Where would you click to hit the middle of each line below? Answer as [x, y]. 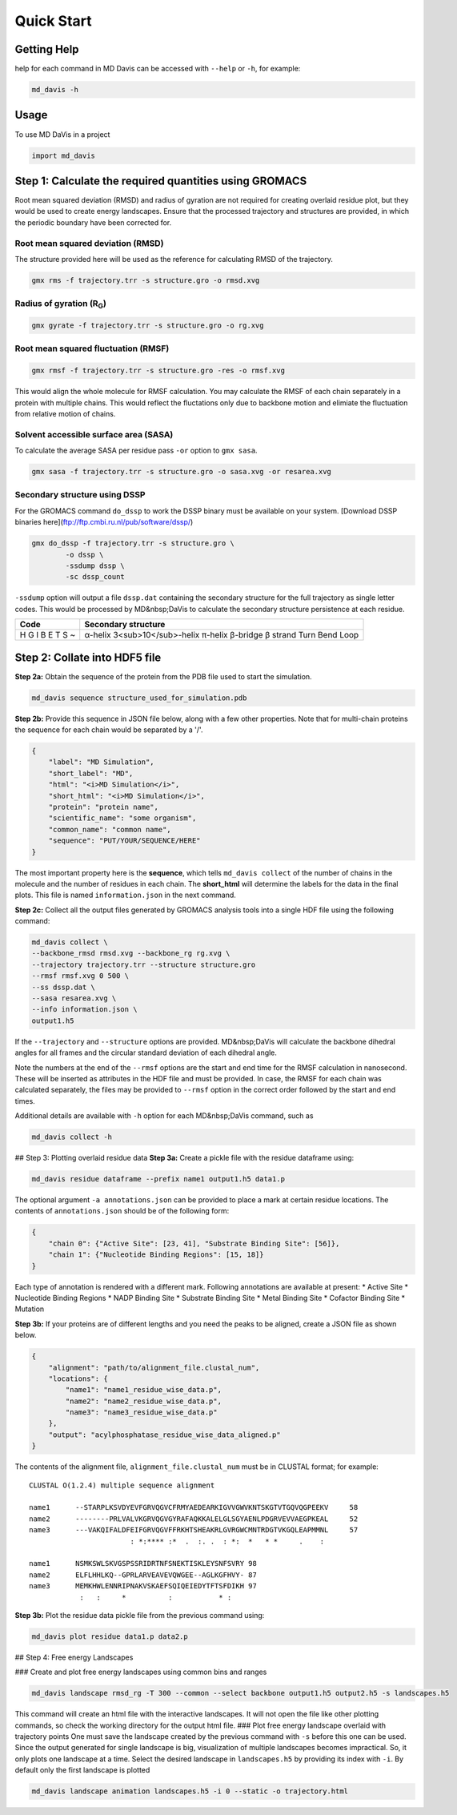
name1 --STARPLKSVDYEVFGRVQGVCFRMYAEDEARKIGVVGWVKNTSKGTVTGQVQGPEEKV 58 [194, 1507]
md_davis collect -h [72, 1137]
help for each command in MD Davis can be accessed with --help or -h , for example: [158, 69]
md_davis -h [55, 90]
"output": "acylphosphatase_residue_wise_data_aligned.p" [164, 1435]
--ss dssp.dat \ [64, 987]
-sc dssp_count [95, 577]
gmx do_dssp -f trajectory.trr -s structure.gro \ [133, 543]
